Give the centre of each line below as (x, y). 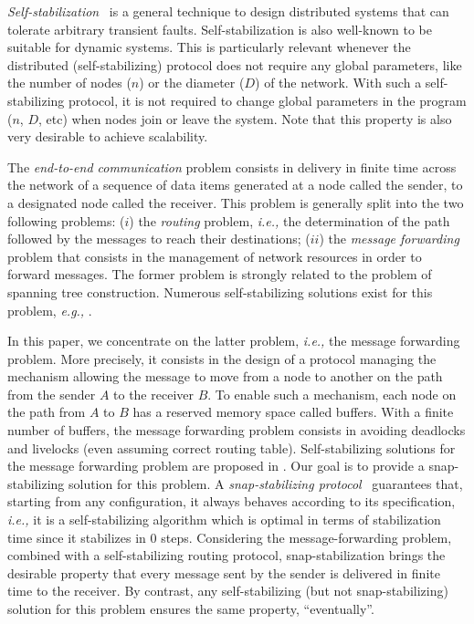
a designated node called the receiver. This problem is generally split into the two (236, 202)
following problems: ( (66, 220)
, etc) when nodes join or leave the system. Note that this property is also (245, 118)
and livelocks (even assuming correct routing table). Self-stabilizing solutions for (232, 447)
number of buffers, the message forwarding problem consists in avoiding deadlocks (237, 430)
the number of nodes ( (69, 83)
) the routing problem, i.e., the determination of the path (290, 220)
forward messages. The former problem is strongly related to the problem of (220, 274)
